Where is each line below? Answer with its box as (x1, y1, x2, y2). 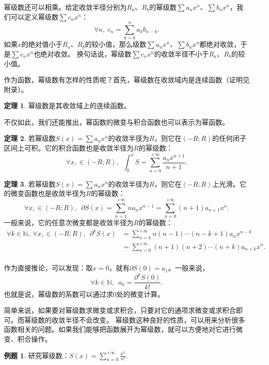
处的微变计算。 (116, 288, 164, 299)
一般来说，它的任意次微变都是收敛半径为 (4, 217, 134, 228)
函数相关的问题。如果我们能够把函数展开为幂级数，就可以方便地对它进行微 (4, 324, 243, 334)
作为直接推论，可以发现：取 (4, 263, 93, 273)
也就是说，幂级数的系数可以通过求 (4, 288, 113, 299)
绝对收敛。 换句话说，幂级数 (40, 48, 132, 58)
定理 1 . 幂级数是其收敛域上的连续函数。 (4, 100, 131, 111)
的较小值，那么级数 (85, 39, 147, 49)
